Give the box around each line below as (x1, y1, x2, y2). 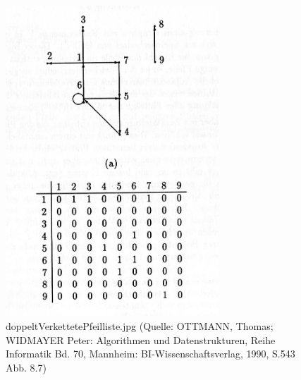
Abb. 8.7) (6, 360, 47, 374)
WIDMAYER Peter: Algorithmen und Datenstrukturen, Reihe (6, 332, 276, 347)
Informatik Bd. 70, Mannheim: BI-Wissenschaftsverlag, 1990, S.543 (6, 346, 295, 361)
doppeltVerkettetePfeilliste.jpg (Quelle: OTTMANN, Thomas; (6, 319, 274, 333)
